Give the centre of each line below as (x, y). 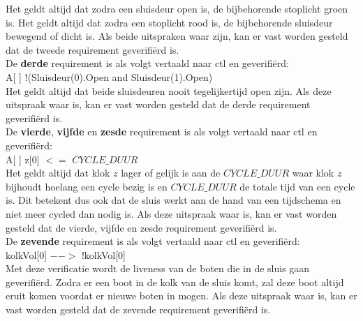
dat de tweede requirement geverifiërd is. (92, 49)
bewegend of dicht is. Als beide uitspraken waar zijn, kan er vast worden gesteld (177, 36)
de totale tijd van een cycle (297, 186)
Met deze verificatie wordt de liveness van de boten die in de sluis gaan (158, 268)
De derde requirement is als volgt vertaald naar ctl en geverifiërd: (147, 63)
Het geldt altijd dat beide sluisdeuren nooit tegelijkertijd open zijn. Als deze (169, 90)
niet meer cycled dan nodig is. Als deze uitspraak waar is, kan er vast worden (171, 213)
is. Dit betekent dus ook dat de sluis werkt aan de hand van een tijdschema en (173, 200)
